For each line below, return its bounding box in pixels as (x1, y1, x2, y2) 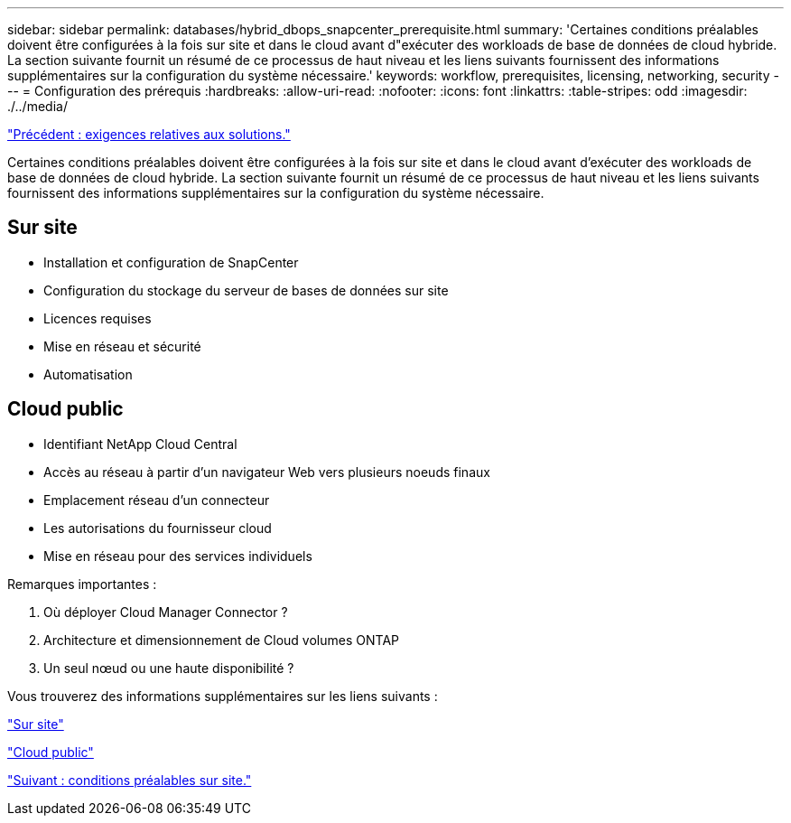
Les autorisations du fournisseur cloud (43, 519, 272, 536)
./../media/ (7, 98, 68, 114)
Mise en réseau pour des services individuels (43, 547, 312, 564)
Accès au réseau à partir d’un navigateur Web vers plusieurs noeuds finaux (43, 463, 490, 480)
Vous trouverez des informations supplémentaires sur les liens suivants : (7, 687, 438, 704)
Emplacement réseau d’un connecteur (43, 491, 270, 508)
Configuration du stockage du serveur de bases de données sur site (43, 282, 449, 298)
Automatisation (43, 366, 133, 382)
